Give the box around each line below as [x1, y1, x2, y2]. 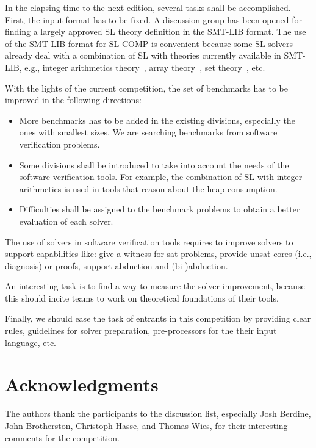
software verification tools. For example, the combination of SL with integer [19, 170, 303, 183]
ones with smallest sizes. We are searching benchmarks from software [19, 126, 278, 139]
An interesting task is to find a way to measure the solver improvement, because [5, 280, 305, 292]
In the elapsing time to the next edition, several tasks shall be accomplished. [5, 1, 291, 13]
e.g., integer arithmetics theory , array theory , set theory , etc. [24, 60, 265, 73]
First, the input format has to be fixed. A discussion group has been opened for [5, 13, 302, 26]
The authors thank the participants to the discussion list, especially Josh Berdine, [5, 407, 311, 420]
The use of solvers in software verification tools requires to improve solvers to [5, 235, 293, 248]
